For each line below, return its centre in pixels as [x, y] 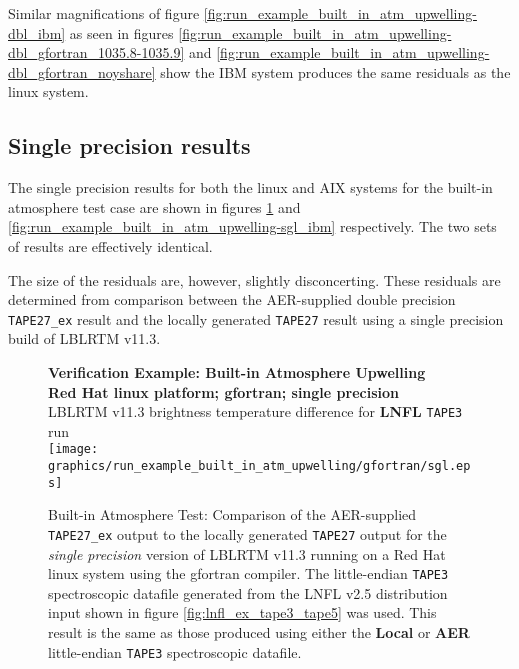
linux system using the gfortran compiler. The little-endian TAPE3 [248, 573]
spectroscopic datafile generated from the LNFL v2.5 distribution [248, 592]
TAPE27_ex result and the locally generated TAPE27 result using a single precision [256, 318]
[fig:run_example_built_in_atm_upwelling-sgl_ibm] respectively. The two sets [252, 226]
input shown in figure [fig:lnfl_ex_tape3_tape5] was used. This [242, 612]
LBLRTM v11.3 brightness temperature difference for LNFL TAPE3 [255, 411]
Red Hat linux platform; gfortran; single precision [223, 391]
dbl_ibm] [37, 32]
